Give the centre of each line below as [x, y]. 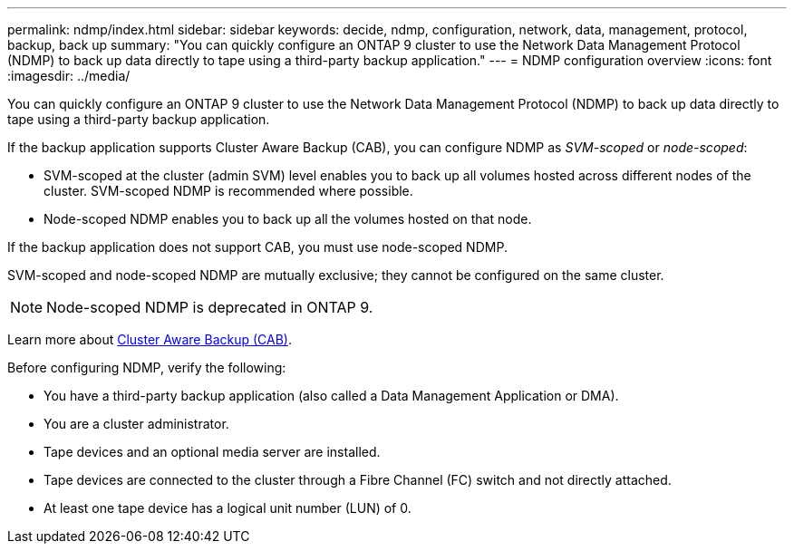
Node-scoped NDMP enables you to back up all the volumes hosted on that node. [288, 219]
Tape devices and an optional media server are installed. [212, 452]
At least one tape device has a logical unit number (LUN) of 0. [228, 508]
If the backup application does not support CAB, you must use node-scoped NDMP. [257, 247]
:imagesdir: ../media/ [69, 76]
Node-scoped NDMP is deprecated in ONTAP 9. [210, 307]
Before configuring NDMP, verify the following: [147, 367]
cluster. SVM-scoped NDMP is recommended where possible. [228, 191]
